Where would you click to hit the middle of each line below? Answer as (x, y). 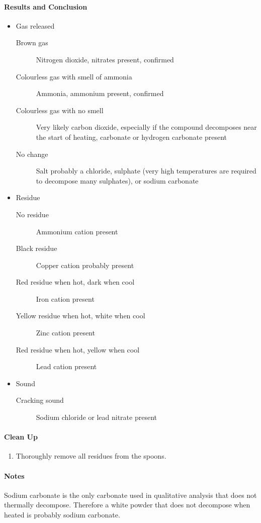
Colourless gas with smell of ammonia (74, 76)
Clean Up (21, 437)
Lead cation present (66, 366)
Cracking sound (40, 400)
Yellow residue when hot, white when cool (80, 316)
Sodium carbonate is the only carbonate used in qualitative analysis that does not (130, 495)
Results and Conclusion (46, 6)
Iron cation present (65, 298)
